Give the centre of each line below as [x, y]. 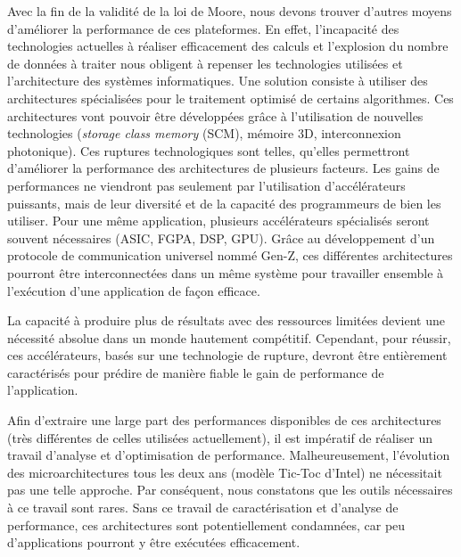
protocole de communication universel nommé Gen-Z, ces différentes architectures [230, 255]
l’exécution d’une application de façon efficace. [134, 290]
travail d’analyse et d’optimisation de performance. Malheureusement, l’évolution [229, 455]
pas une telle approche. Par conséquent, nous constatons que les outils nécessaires [230, 490]
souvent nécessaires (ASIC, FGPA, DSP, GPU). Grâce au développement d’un [221, 238]
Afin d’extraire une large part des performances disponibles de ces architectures [224, 420]
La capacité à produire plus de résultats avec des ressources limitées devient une [226, 320]
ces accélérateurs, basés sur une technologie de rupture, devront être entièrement [227, 355]
